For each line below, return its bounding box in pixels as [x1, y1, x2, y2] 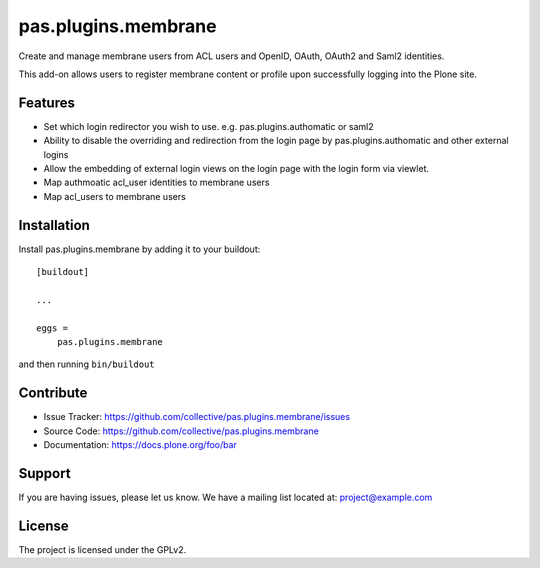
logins [43, 148, 69, 160]
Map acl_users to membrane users [43, 190, 187, 202]
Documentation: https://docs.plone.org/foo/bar [43, 439, 237, 451]
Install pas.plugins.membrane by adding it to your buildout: [18, 243, 261, 255]
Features [18, 94, 75, 111]
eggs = [36, 322, 69, 334]
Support [18, 465, 71, 482]
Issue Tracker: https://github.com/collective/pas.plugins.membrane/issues [43, 411, 350, 423]
